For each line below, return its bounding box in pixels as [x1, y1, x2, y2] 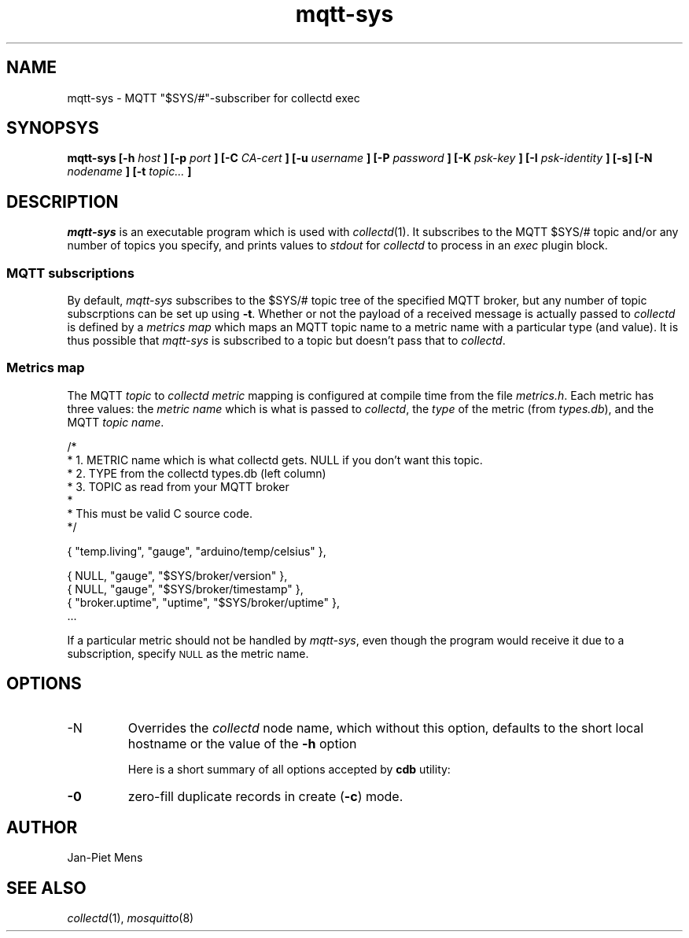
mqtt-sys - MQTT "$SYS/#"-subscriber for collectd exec [67, 90, 360, 105]
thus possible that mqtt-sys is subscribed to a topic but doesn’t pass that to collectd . [67, 334, 506, 348]
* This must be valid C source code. [67, 506, 252, 520]
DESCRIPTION [6, 191, 119, 212]
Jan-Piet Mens [67, 851, 143, 865]
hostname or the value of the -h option [127, 735, 357, 752]
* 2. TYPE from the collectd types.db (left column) [67, 466, 326, 480]
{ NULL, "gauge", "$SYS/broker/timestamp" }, [67, 582, 304, 596]
